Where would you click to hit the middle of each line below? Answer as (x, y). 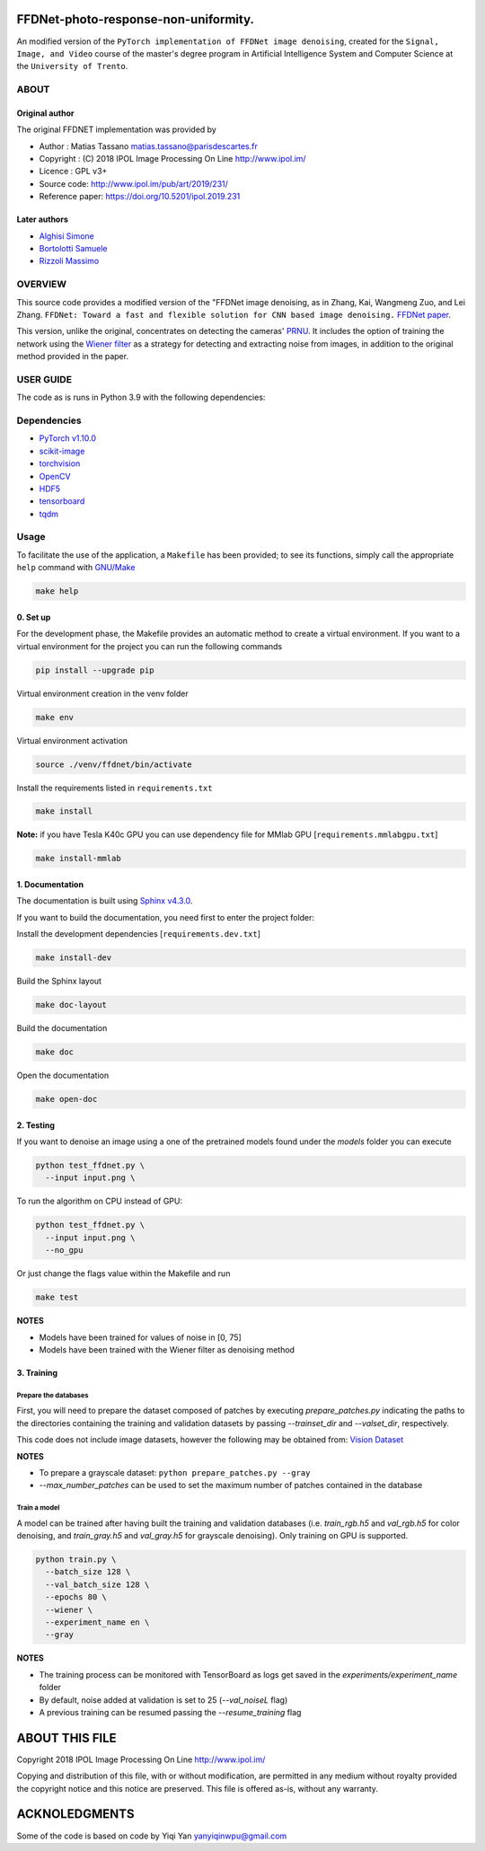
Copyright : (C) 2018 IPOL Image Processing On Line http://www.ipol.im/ (172, 159)
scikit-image (62, 451)
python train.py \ (76, 1560)
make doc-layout (71, 1005)
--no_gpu (64, 1250)
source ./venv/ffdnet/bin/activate (114, 764)
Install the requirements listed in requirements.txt (115, 788)
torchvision (60, 463)
